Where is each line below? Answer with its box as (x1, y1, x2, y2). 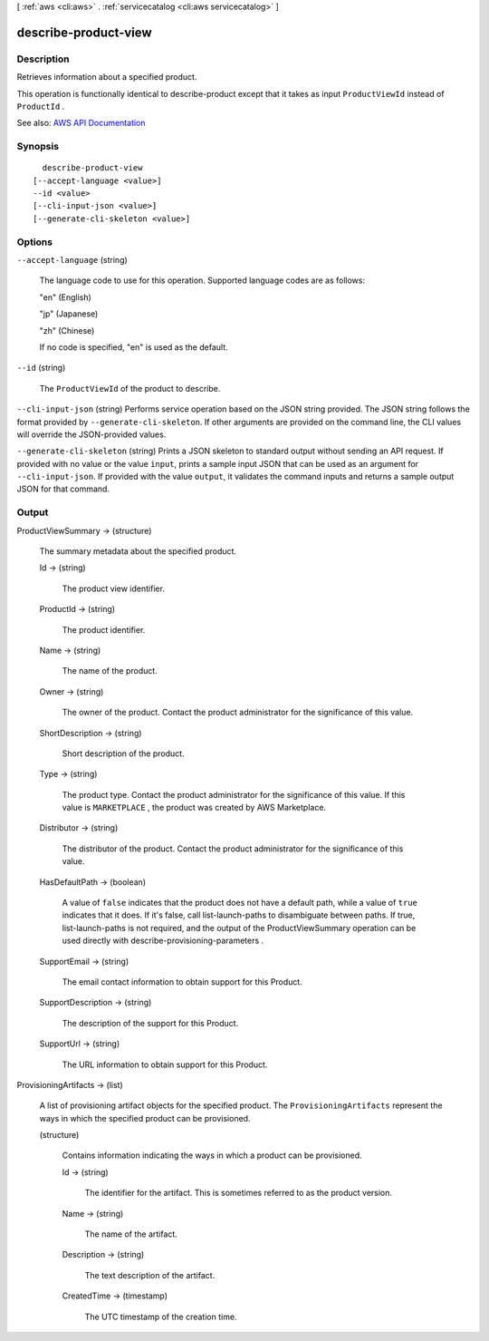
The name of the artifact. (84, 1229, 178, 1239)
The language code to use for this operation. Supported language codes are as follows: (39, 275, 366, 286)
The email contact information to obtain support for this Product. (62, 976, 302, 987)
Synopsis (16, 141, 59, 153)
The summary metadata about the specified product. (39, 545, 237, 557)
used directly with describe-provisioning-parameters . (62, 935, 264, 947)
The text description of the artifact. (84, 1269, 216, 1280)
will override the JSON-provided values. (16, 429, 167, 440)
